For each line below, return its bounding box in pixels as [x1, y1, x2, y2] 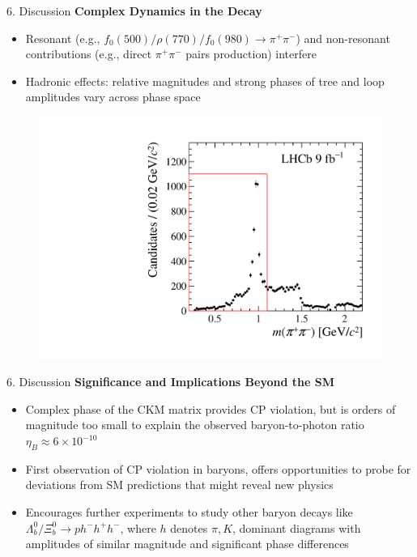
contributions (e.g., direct [25, 45, 152, 62]
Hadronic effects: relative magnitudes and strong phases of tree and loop [25, 72, 385, 89]
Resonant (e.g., [25, 29, 100, 46]
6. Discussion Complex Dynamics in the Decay [6, 2, 262, 19]
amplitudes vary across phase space [25, 88, 201, 105]
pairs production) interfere [185, 45, 317, 62]
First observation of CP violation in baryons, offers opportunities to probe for [25, 460, 411, 477]
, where [120, 519, 156, 536]
